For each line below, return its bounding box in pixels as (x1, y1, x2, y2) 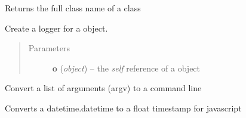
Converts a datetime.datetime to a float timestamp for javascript (5, 101, 242, 114)
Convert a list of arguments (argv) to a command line (5, 82, 202, 94)
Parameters (28, 42, 70, 54)
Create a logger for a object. (5, 21, 108, 34)
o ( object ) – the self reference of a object (52, 61, 201, 74)
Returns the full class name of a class (5, 2, 141, 14)
